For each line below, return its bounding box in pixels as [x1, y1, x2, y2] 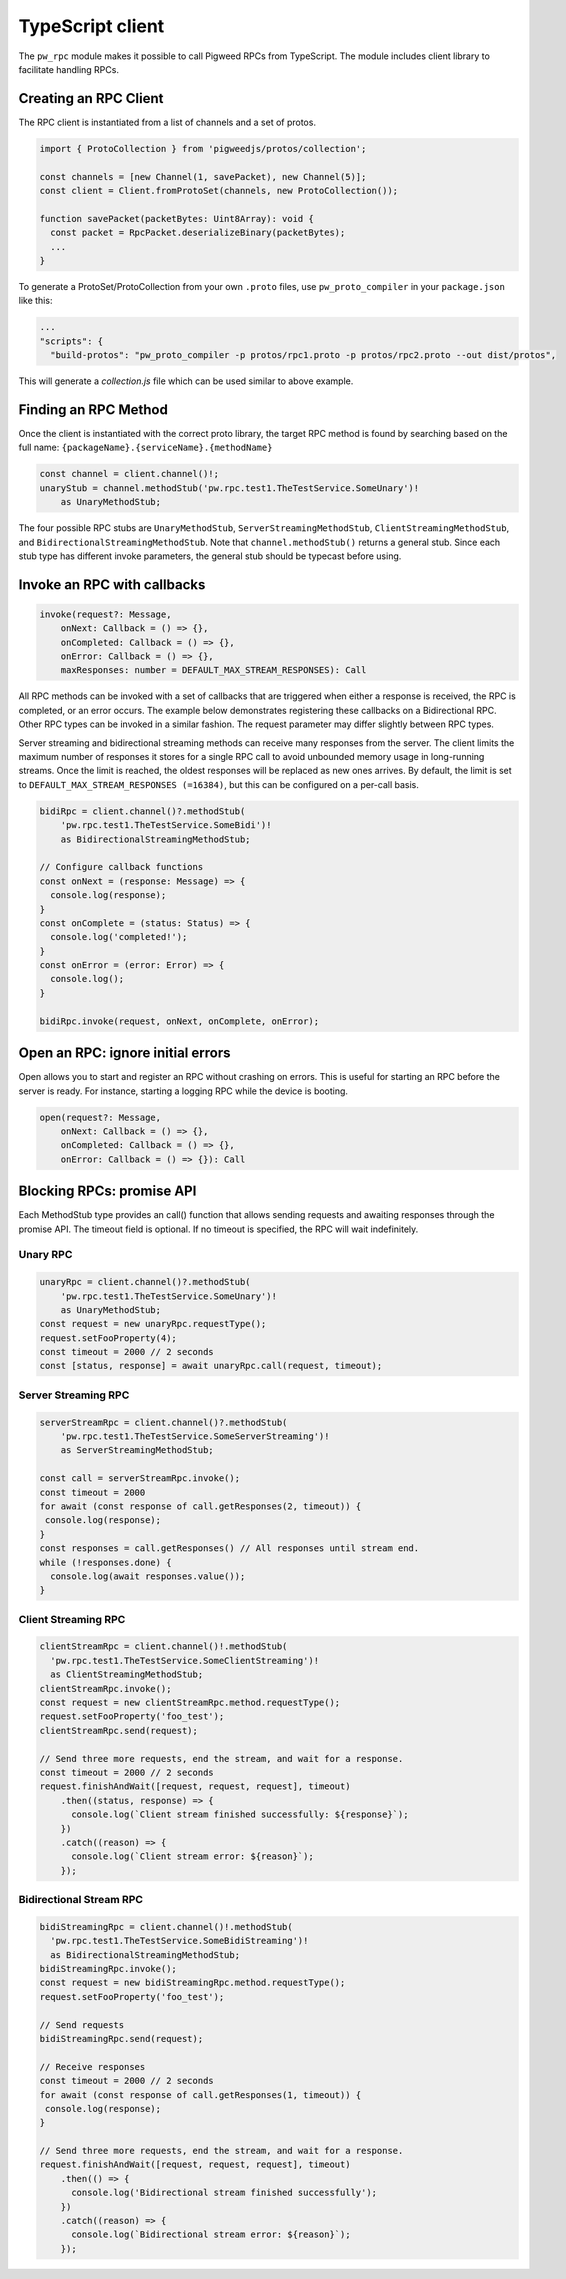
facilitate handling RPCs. [18, 63, 120, 75]
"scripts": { [39, 335, 104, 347]
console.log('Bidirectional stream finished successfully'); [71, 2187, 378, 2199]
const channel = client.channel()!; [39, 468, 220, 480]
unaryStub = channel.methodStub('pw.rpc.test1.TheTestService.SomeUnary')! [39, 482, 420, 494]
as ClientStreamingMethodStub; [50, 1669, 204, 1680]
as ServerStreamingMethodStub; [60, 1445, 214, 1456]
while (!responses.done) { [39, 1556, 172, 1568]
